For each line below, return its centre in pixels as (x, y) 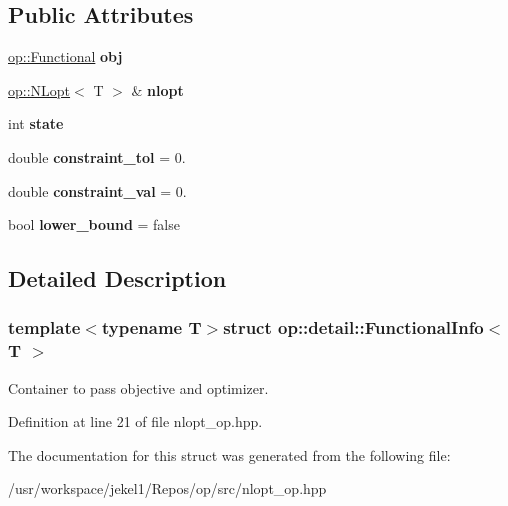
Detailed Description (117, 278)
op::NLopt (39, 89)
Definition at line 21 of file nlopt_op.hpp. (135, 421)
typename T (151, 327)
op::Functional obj (65, 56)
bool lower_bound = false (94, 224)
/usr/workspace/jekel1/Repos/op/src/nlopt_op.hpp (167, 488)
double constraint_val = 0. (97, 190)
